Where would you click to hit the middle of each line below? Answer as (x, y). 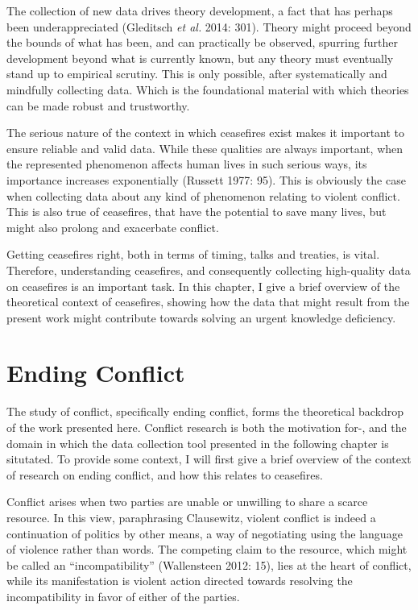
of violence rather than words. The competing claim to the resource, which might (207, 549)
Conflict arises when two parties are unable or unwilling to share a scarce (187, 502)
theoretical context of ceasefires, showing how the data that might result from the (208, 302)
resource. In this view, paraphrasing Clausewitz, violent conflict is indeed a (191, 517)
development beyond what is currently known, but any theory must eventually (200, 58)
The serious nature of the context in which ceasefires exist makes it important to (206, 133)
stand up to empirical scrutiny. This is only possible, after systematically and (197, 74)
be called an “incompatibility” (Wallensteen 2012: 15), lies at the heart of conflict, (209, 564)
